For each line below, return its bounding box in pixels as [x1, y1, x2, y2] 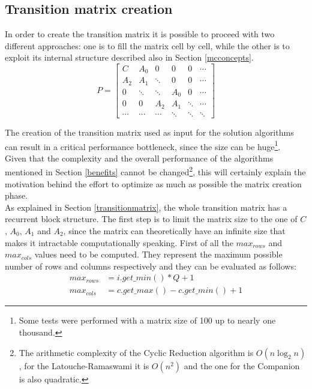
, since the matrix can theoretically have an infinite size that [63, 225, 286, 237]
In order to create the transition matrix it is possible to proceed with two [5, 28, 275, 40]
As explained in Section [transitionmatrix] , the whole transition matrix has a [5, 201, 287, 213]
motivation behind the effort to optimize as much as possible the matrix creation [5, 177, 302, 190]
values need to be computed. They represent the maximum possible [34, 248, 283, 261]
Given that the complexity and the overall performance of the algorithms [5, 151, 274, 164]
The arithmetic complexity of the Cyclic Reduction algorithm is [19, 346, 254, 358]
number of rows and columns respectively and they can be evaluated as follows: [5, 259, 296, 272]
